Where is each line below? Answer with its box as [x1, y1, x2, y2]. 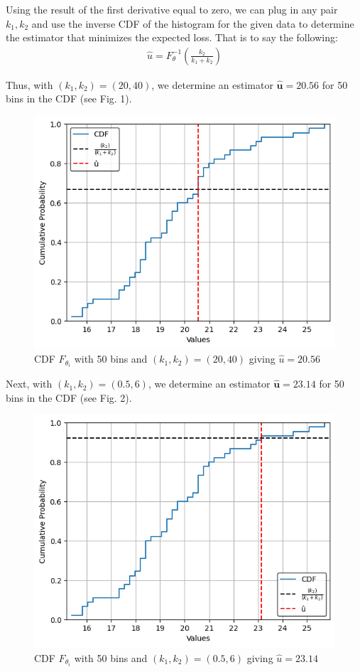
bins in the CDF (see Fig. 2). [6, 390, 132, 405]
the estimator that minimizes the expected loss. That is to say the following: [6, 30, 338, 45]
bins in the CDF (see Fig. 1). [6, 91, 132, 106]
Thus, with [6, 77, 53, 92]
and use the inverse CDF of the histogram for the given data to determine [31, 16, 354, 31]
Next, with [6, 376, 53, 391]
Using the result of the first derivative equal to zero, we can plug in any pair [6, 2, 338, 16]
